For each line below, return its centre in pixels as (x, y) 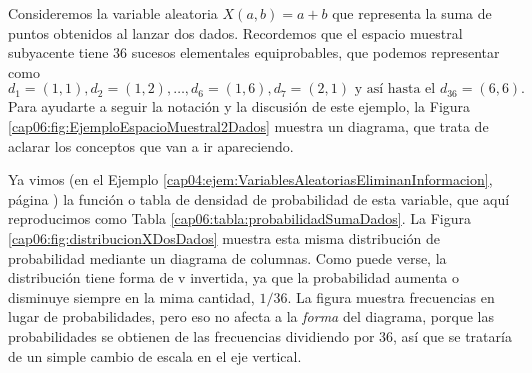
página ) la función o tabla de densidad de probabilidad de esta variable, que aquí (259, 198)
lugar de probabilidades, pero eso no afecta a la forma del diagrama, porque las (251, 316)
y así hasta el (395, 89)
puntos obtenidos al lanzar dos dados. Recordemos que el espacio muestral (235, 32)
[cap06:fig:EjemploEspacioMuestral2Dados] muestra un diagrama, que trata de (248, 125)
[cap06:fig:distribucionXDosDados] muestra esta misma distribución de (224, 237)
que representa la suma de (412, 13)
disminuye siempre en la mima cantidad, (131, 296)
